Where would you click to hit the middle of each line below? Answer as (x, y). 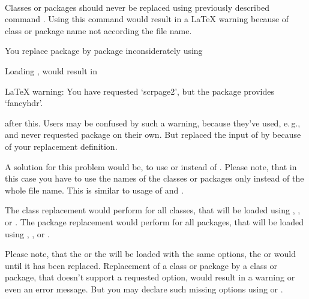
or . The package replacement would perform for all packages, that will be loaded (154, 221)
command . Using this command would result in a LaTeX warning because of (147, 19)
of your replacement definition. (61, 146)
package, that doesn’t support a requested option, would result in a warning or (150, 277)
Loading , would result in (51, 70)
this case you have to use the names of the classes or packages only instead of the (154, 178)
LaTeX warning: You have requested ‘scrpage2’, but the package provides (139, 91)
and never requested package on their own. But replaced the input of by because (153, 135)
